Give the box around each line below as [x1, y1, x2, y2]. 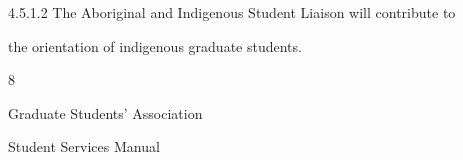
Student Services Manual [8, 136, 160, 157]
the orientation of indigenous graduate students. [8, 35, 302, 56]
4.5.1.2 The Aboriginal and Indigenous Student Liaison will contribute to [8, 2, 456, 22]
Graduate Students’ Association [8, 102, 203, 123]
